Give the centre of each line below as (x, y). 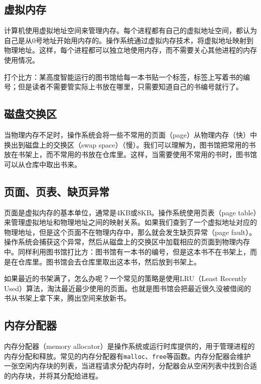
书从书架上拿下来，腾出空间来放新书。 (67, 298)
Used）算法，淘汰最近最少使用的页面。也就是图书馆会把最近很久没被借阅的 (128, 288)
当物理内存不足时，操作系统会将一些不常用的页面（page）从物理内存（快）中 (130, 134)
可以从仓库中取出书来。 (43, 164)
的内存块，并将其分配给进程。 (53, 375)
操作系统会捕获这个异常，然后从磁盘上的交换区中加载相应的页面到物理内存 (127, 242)
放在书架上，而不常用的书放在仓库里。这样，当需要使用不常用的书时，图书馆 (130, 154)
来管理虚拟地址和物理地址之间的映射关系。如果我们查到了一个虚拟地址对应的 (130, 222)
